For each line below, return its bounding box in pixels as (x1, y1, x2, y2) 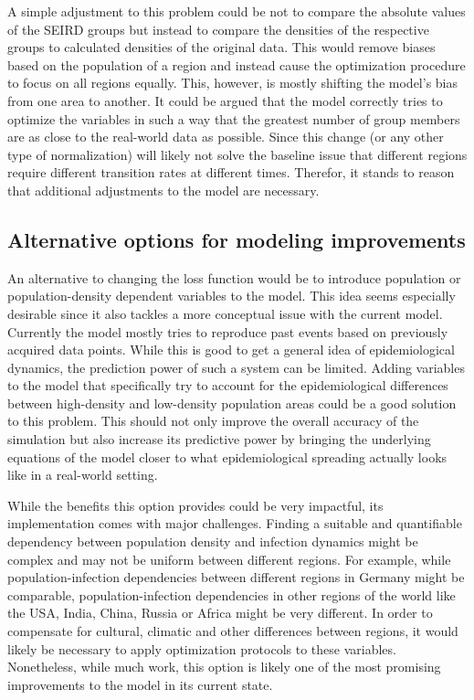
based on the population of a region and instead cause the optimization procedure (7, 55, 466, 74)
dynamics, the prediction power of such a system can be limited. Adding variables (7, 357, 465, 377)
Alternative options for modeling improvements (7, 225, 466, 253)
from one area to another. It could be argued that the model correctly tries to (7, 90, 443, 110)
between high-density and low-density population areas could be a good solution (7, 393, 457, 412)
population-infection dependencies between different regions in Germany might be (7, 567, 465, 587)
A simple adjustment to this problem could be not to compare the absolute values (7, 2, 466, 20)
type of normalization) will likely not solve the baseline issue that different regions (7, 144, 468, 164)
